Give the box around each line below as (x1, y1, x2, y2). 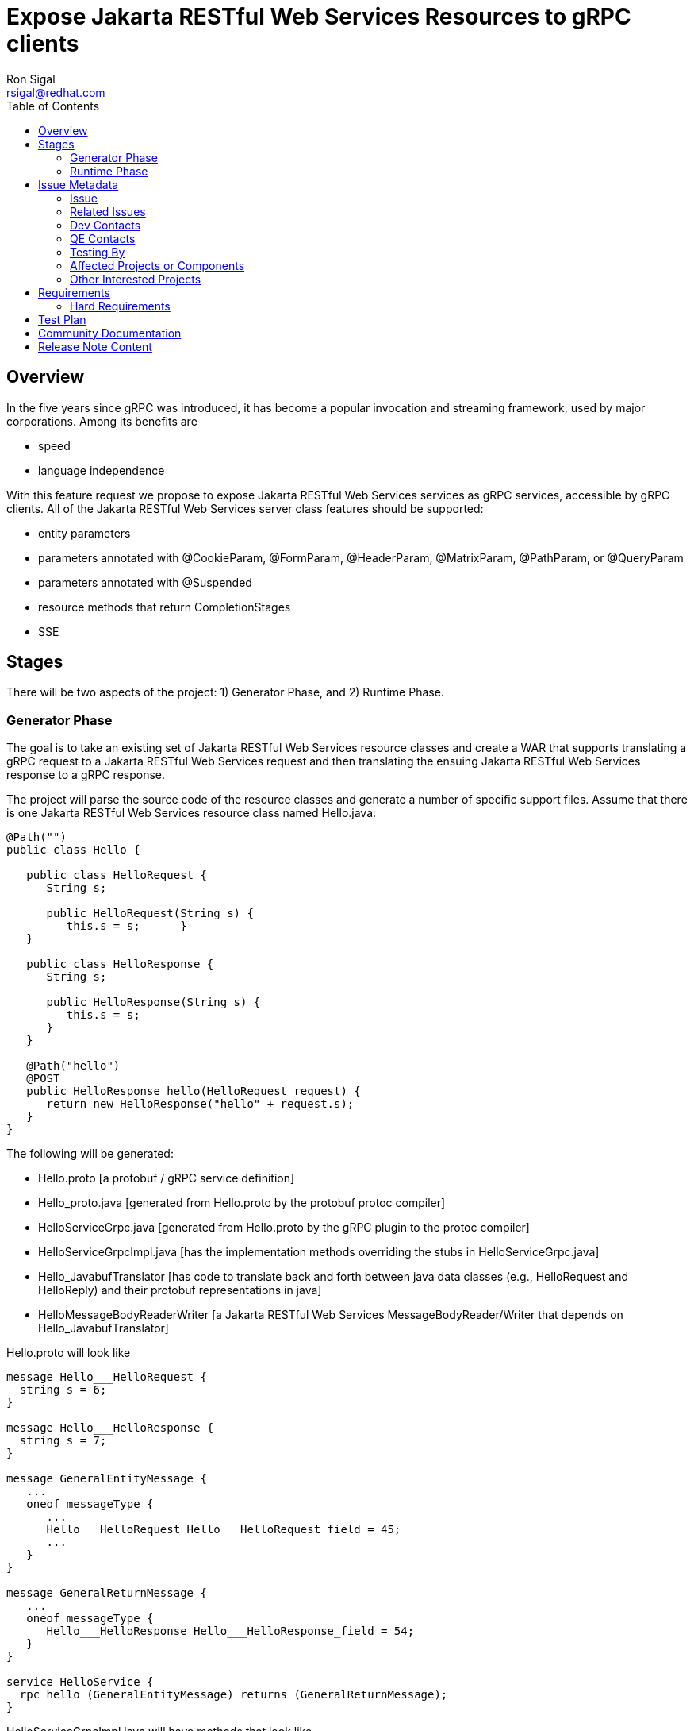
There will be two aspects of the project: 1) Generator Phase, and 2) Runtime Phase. (6, 685, 444, 700)
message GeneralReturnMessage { (6, 1586, 207, 1600)
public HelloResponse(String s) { (46, 996, 261, 1009)
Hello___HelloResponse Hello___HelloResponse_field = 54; (46, 1625, 415, 1638)
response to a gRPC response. (6, 768, 166, 782)
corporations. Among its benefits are (6, 414, 197, 428)
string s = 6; (19, 1383, 107, 1397)
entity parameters (38, 526, 131, 540)
